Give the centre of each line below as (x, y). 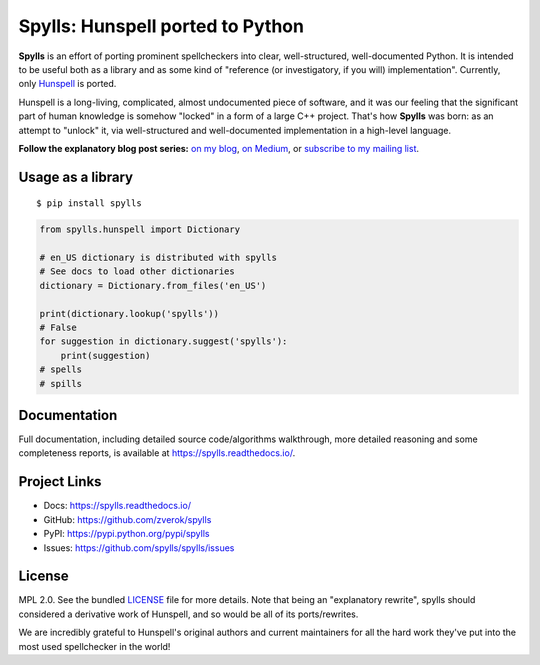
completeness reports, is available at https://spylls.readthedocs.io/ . (157, 453)
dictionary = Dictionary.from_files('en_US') (153, 285)
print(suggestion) (105, 355)
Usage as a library (76, 176)
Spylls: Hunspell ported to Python (161, 26)
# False (58, 328)
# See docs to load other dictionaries (137, 271)
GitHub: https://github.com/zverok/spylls (127, 519)
